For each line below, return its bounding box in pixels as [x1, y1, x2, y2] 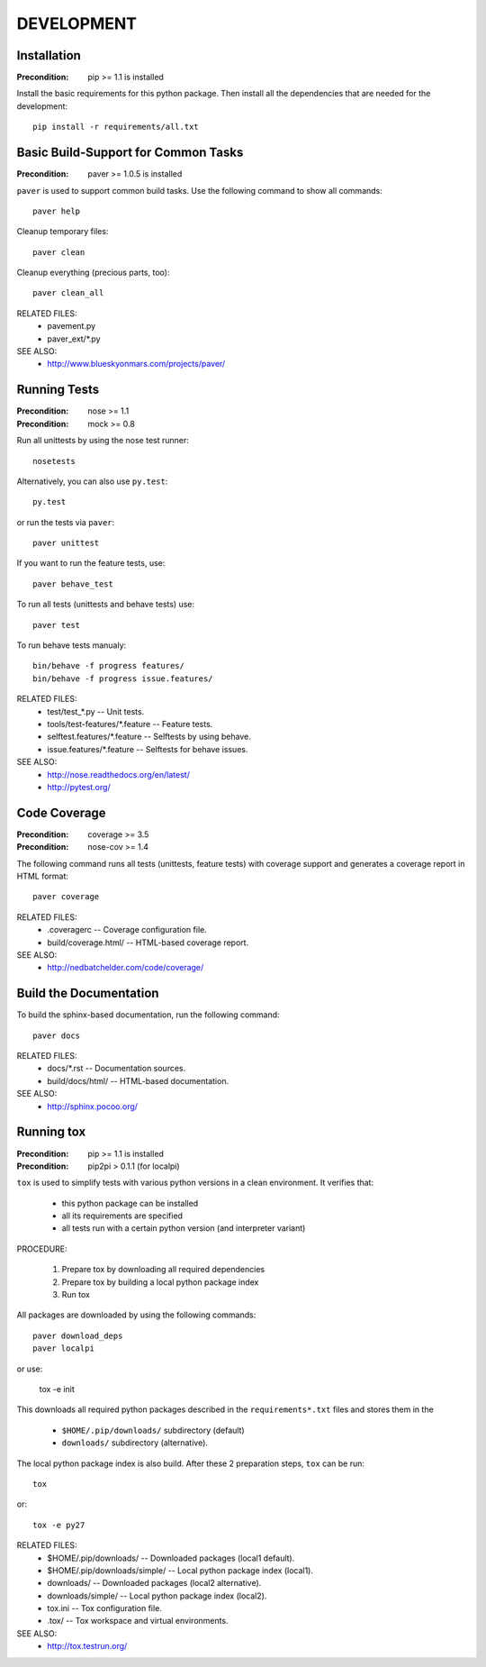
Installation [16, 48, 81, 63]
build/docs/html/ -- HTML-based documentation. [47, 1075, 229, 1086]
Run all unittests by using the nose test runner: [16, 435, 189, 446]
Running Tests [16, 382, 99, 397]
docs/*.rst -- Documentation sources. [47, 1063, 186, 1074]
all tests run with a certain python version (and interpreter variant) [61, 1223, 306, 1234]
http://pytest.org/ [47, 781, 112, 792]
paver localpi [32, 1344, 94, 1353]
